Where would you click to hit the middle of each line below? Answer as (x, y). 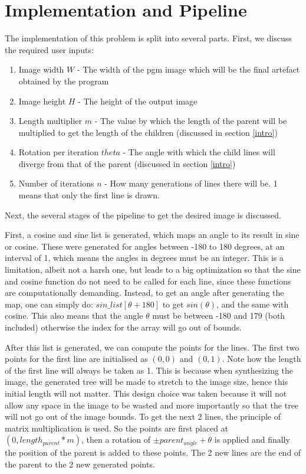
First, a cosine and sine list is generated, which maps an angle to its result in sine (152, 235)
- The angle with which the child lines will (199, 152)
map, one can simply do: (49, 304)
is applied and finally (252, 439)
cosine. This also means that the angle (74, 316)
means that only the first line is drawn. (89, 195)
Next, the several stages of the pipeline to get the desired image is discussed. (143, 215)
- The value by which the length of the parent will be (191, 121)
